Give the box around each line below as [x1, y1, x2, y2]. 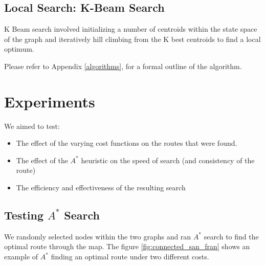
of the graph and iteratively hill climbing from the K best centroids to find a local [4, 33, 261, 44]
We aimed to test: [4, 120, 60, 131]
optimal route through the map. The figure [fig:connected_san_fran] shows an [4, 241, 250, 252]
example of [4, 251, 38, 262]
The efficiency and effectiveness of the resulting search [16, 182, 186, 193]
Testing [4, 207, 43, 223]
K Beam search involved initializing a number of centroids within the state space [4, 24, 257, 34]
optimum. [4, 43, 34, 54]
